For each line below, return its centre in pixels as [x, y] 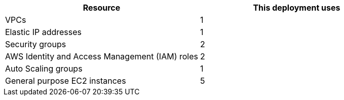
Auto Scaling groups [44, 69]
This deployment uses [297, 8]
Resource [102, 8]
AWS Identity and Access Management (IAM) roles [102, 56]
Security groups [36, 44]
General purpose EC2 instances [66, 81]
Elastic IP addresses [44, 32]
